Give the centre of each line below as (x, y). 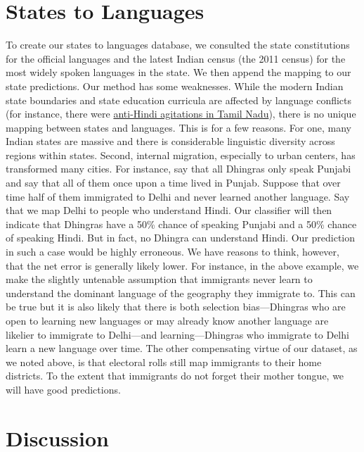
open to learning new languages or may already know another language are (167, 320)
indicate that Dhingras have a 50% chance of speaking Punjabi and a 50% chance (181, 224)
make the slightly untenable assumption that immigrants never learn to (159, 279)
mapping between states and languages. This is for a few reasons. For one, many (178, 127)
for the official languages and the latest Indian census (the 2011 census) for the (176, 58)
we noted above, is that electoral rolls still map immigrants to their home (164, 362)
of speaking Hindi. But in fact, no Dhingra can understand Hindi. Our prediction (181, 238)
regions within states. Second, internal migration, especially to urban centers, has (181, 155)
